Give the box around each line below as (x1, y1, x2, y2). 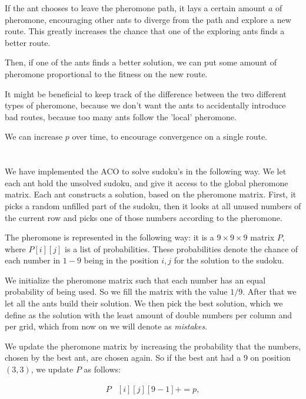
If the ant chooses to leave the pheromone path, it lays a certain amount (5, 2, 266, 14)
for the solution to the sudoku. (174, 254, 284, 266)
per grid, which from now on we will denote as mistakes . (5, 320, 208, 332)
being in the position (84, 254, 159, 266)
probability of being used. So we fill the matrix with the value (5, 285, 228, 298)
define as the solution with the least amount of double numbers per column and (5, 308, 292, 321)
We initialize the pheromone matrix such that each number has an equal (5, 273, 266, 286)
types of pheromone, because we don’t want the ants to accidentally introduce (5, 99, 286, 111)
